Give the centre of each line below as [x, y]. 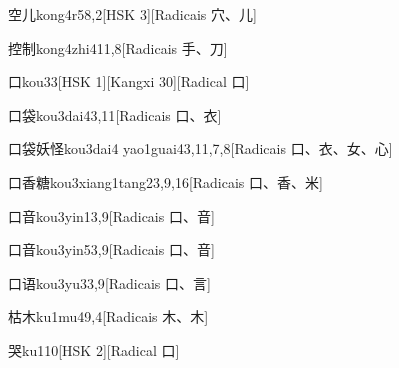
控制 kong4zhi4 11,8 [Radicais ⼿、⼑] [118, 47]
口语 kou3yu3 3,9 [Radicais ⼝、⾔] [109, 282]
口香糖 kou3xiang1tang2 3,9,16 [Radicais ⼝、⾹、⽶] [165, 181]
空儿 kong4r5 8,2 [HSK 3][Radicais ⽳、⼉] [132, 14]
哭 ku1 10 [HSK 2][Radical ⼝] [94, 349]
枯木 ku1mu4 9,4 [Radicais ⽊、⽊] [108, 316]
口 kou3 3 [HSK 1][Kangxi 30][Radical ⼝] [129, 81]
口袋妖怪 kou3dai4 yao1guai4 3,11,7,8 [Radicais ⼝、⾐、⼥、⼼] [200, 148]
